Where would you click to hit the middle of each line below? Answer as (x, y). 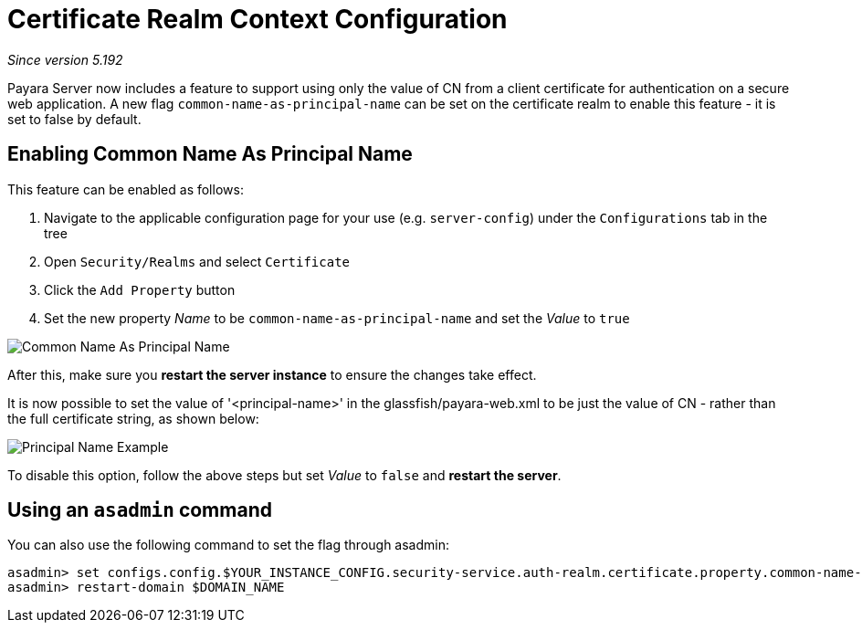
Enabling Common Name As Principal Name (210, 154)
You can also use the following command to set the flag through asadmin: (229, 545)
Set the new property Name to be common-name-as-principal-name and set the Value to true (337, 318)
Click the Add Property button (140, 289)
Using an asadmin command (140, 510)
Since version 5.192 (65, 59)
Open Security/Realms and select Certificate (197, 261)
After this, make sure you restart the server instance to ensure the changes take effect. (272, 374)
